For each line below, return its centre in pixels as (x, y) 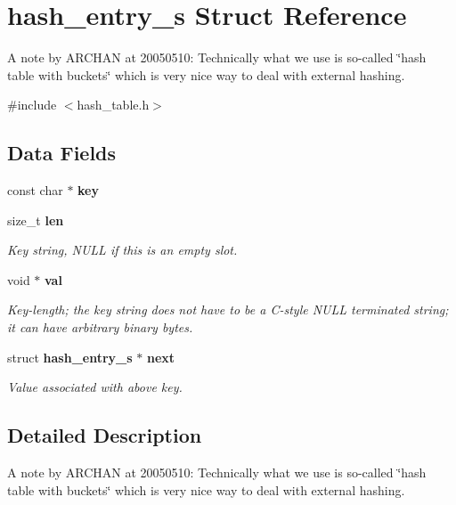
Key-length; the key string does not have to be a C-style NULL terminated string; (228, 310)
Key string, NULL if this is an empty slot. (122, 250)
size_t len (36, 220)
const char (35, 190)
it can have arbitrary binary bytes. (100, 327)
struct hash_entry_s (70, 357)
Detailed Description (105, 435)
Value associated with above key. (95, 387)
